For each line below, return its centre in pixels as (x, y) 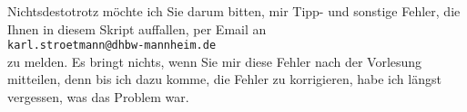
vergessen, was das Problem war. (98, 97)
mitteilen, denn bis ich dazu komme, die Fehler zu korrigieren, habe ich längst (224, 79)
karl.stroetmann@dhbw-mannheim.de (112, 46)
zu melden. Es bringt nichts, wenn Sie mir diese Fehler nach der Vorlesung (215, 61)
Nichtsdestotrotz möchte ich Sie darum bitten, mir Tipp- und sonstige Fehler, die (234, 11)
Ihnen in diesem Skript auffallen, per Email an (137, 28)
